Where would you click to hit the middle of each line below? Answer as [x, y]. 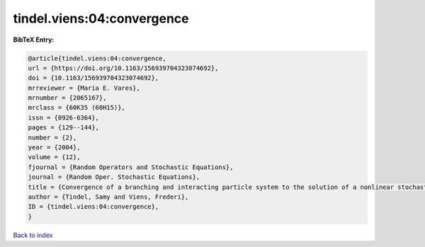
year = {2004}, [54, 148]
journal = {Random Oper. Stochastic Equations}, [114, 177]
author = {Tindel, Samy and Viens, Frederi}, [108, 197]
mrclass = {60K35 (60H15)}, [76, 108]
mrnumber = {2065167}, [67, 98]
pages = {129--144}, [63, 128]
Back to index [33, 235]
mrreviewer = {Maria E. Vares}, [84, 88]
